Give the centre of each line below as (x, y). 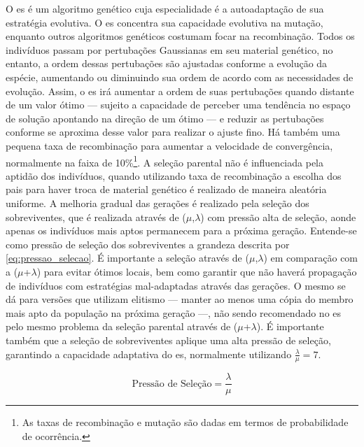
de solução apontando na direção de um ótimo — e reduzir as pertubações (165, 118)
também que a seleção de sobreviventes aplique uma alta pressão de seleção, (168, 340)
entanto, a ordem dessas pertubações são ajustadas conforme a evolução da (167, 63)
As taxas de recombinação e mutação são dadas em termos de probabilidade (185, 422)
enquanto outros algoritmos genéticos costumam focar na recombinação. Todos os (180, 36)
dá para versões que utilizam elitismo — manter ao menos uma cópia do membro (180, 299)
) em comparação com (311, 258)
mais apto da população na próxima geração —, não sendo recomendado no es (174, 312)
